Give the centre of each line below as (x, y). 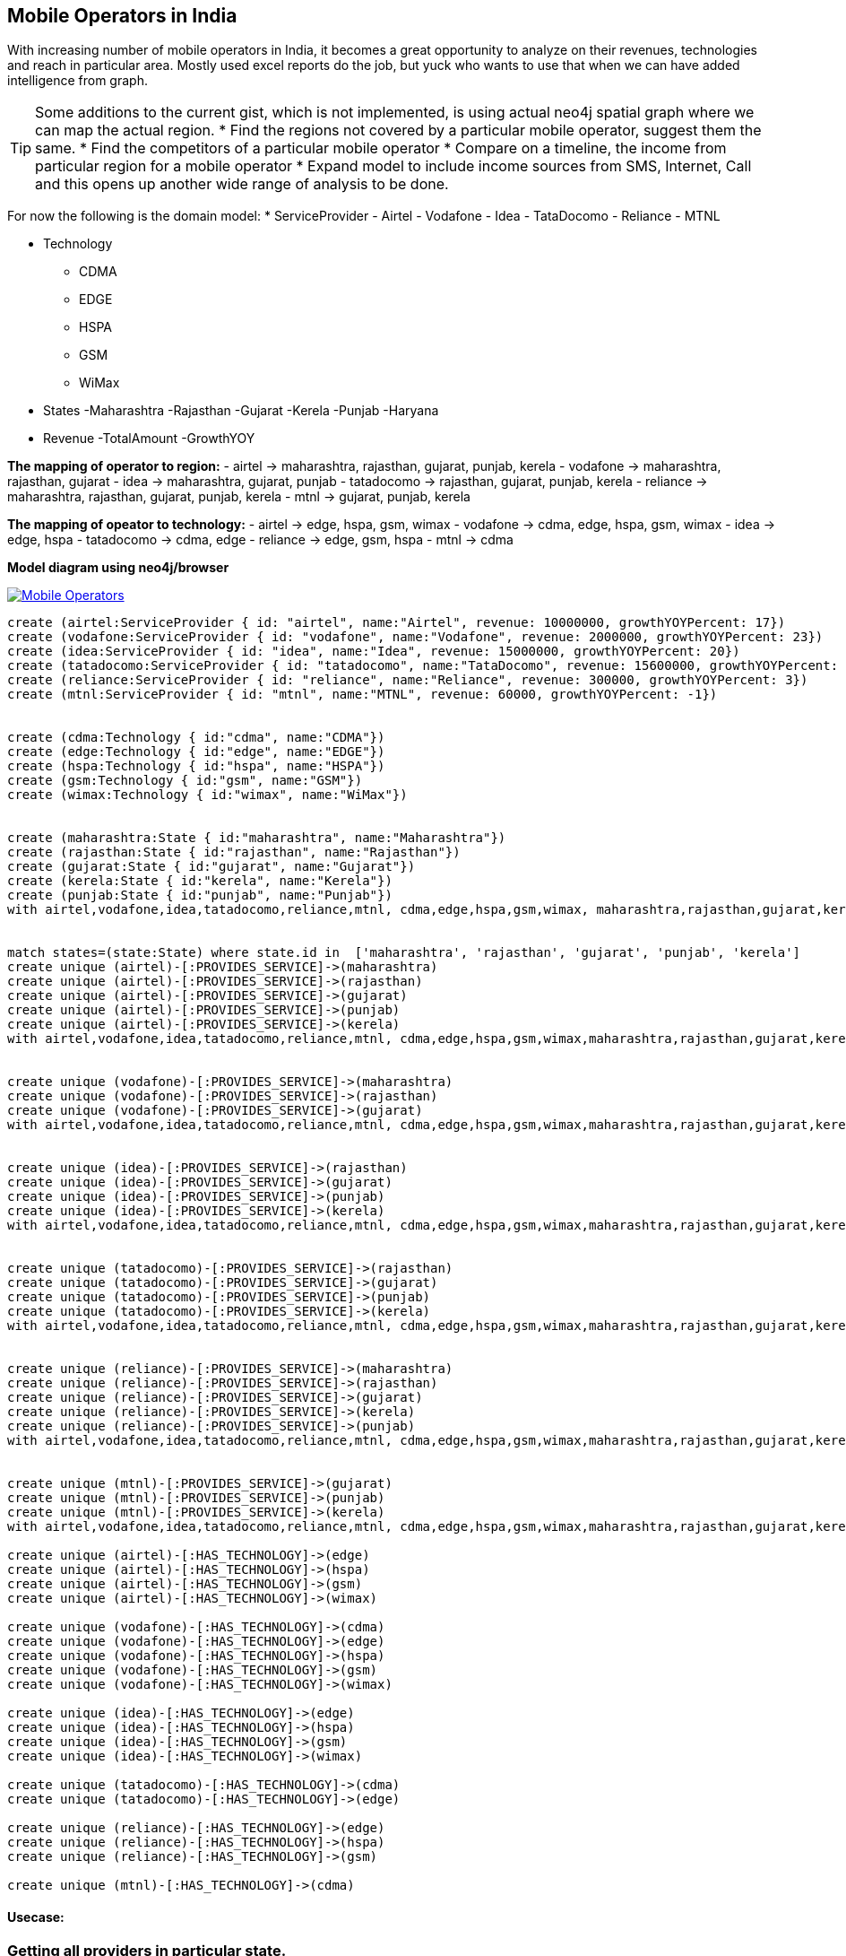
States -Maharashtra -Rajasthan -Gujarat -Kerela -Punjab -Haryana (241, 411)
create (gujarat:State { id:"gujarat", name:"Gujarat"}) (211, 867)
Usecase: (36, 1917)
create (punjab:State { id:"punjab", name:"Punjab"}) (200, 895)
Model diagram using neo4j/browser (118, 568)
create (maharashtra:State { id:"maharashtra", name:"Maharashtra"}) (257, 838)
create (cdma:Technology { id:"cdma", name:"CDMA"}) (196, 738)
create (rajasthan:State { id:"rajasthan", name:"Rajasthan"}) (234, 852)
